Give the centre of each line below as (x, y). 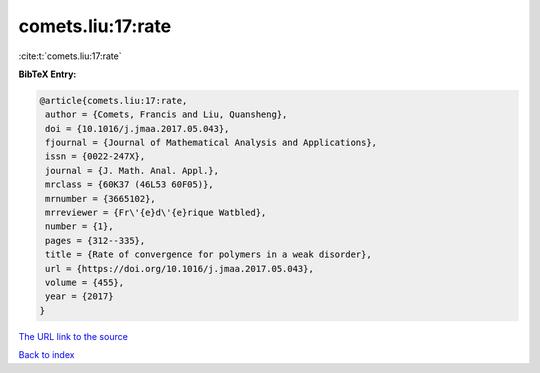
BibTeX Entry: (47, 74)
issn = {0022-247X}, (95, 156)
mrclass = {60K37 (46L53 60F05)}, (129, 184)
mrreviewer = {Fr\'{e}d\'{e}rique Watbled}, (156, 213)
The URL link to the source (73, 336)
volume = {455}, (85, 282)
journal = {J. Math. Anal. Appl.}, (132, 170)
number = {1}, (79, 226)
